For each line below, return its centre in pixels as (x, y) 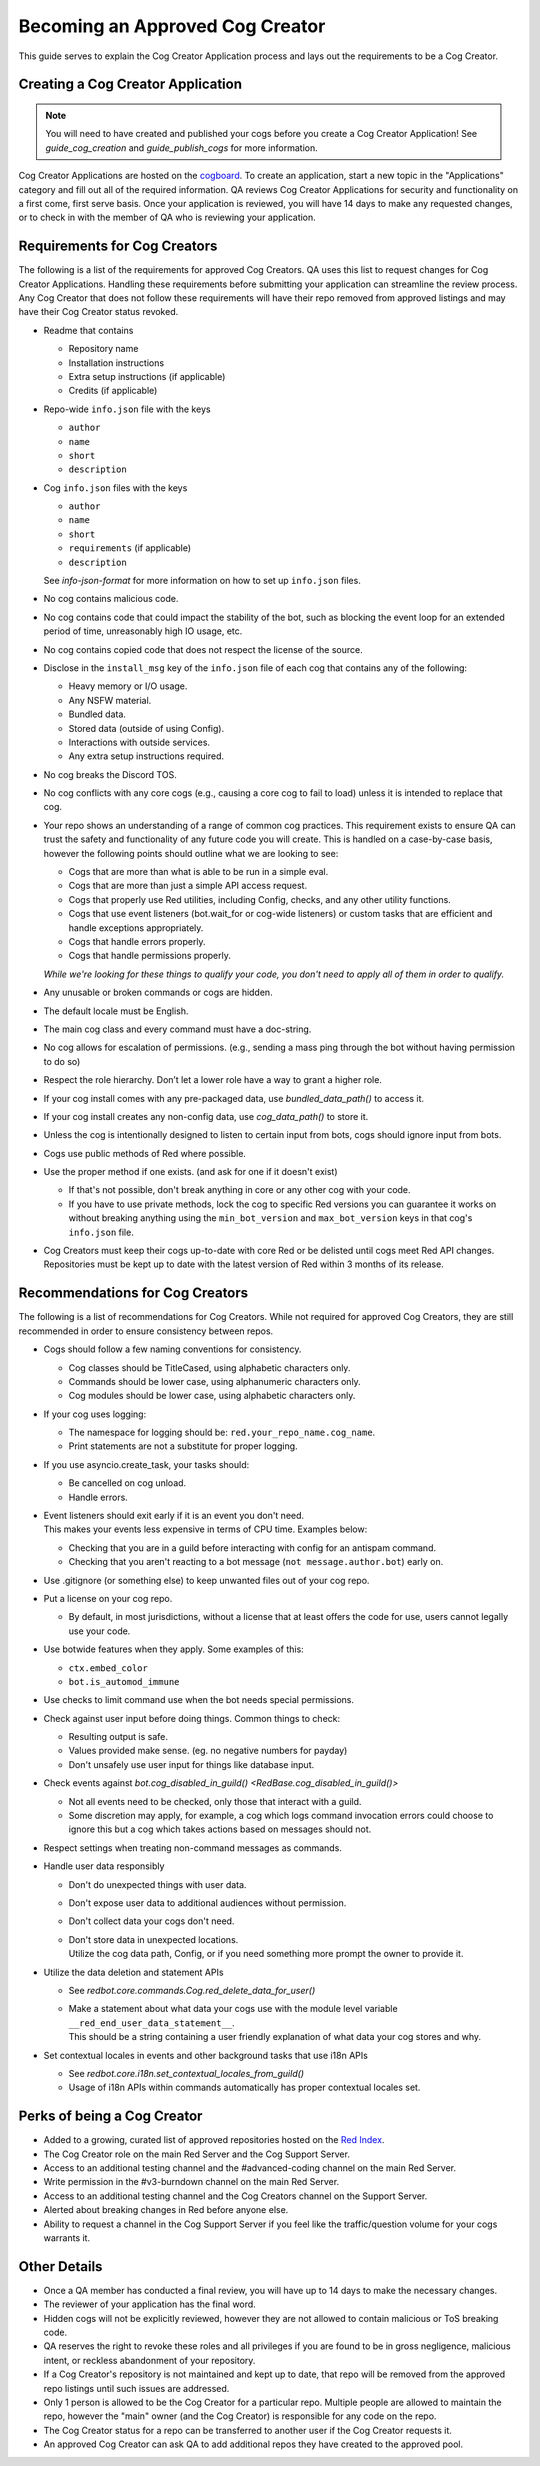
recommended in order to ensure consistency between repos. (146, 1331)
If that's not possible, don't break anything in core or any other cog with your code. (239, 1190)
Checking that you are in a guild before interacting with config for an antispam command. (252, 1547)
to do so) (62, 1061)
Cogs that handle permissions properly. (150, 956)
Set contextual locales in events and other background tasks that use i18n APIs (206, 2055)
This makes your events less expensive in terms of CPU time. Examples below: (205, 1529)
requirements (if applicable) (130, 548)
